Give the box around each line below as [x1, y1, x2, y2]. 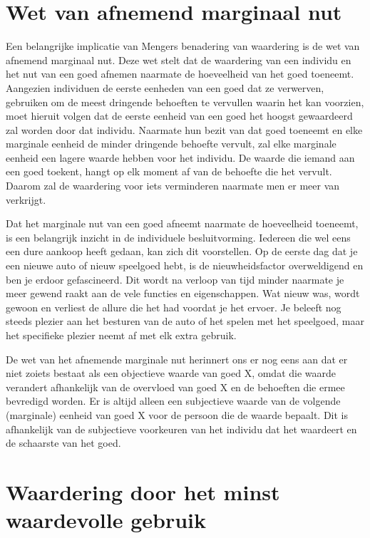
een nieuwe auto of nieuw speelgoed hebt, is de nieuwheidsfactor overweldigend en [6, 258, 364, 273]
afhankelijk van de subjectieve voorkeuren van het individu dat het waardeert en [6, 421, 357, 436]
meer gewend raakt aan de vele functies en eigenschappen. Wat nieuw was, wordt [6, 286, 360, 301]
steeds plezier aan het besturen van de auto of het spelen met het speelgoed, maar [6, 314, 364, 329]
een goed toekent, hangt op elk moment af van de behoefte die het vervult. [6, 164, 332, 179]
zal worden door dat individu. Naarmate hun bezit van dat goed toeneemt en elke [6, 122, 363, 137]
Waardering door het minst [6, 477, 280, 506]
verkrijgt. [6, 192, 46, 207]
